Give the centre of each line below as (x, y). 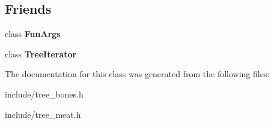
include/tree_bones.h (44, 94)
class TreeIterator (41, 54)
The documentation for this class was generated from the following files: (137, 74)
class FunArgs (33, 34)
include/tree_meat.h (43, 114)
